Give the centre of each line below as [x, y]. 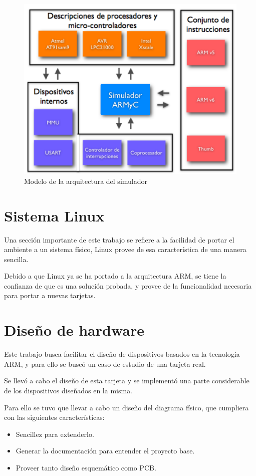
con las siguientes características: [54, 417]
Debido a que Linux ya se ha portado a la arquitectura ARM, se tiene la [115, 276]
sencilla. [16, 259]
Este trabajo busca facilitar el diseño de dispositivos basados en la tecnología [122, 354]
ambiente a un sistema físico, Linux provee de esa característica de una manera [125, 249]
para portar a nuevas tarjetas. [50, 295]
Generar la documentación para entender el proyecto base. [105, 451]
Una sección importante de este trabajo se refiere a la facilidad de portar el [119, 239]
